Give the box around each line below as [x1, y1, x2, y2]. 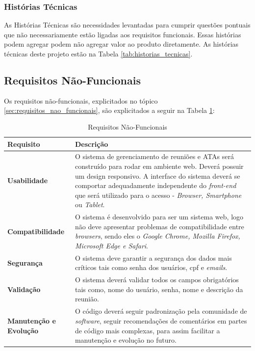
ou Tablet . [75, 199, 105, 210]
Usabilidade [7, 175, 48, 186]
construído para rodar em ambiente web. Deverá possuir [75, 161, 244, 171]
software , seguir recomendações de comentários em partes [75, 315, 247, 325]
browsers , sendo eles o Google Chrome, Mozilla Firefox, [75, 231, 240, 241]
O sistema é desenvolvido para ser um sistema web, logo [75, 212, 244, 222]
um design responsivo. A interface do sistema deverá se [75, 170, 240, 181]
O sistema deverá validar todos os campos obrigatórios [75, 274, 239, 285]
